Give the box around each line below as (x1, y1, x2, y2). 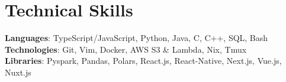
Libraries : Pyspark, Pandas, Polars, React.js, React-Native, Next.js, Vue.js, (5, 54, 282, 67)
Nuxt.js (5, 66, 31, 78)
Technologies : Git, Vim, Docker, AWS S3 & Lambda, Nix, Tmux (5, 43, 247, 55)
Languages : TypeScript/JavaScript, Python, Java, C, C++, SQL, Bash (5, 32, 268, 44)
